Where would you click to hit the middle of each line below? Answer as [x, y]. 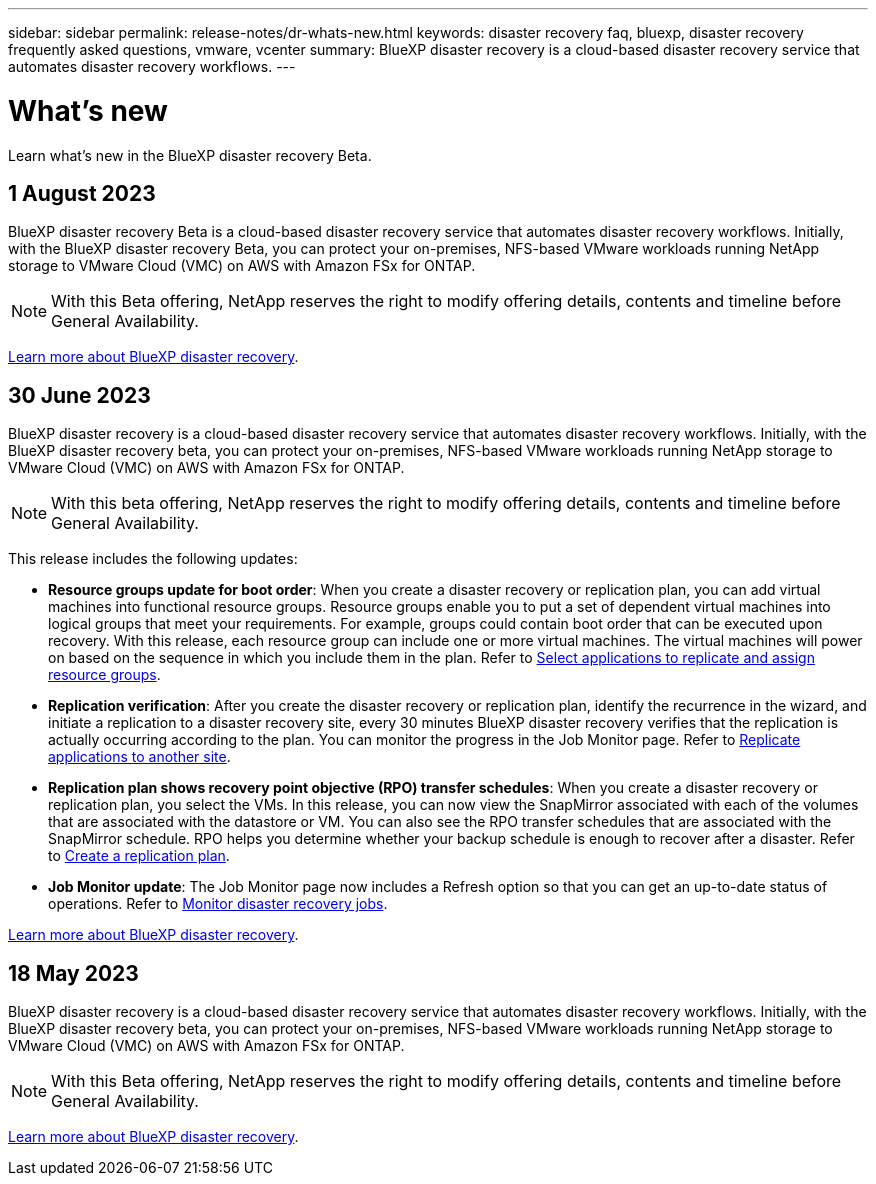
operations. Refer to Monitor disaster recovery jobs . [218, 904]
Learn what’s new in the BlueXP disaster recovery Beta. [190, 155]
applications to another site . [139, 757]
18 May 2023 [73, 973]
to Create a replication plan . [139, 856]
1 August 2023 [82, 193]
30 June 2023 [79, 395]
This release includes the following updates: [153, 559]
